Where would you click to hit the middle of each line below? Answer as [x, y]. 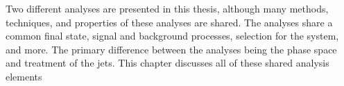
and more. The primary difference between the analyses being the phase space [171, 49]
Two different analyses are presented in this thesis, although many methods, [167, 8]
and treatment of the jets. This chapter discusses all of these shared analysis [167, 63]
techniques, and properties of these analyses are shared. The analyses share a [169, 22]
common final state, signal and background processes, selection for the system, [172, 36]
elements [24, 76]
